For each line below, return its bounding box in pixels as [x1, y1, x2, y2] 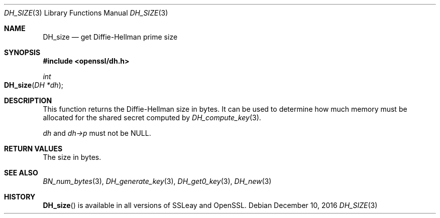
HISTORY [4, 192, 36, 201]
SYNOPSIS [4, 48, 41, 57]
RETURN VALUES [4, 144, 63, 153]
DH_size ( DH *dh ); [4, 81, 63, 89]
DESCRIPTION [4, 96, 52, 105]
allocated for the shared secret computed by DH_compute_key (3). [43, 113, 261, 122]
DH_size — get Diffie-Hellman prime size [43, 33, 178, 41]
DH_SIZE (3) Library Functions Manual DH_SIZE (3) [4, 9, 168, 17]
